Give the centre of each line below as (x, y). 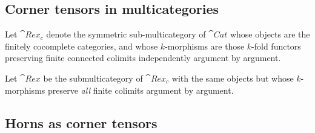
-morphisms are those (205, 46)
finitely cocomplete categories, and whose (81, 46)
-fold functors (276, 46)
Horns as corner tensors (81, 122)
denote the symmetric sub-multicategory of (126, 34)
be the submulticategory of (93, 78)
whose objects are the (270, 34)
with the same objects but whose (233, 78)
